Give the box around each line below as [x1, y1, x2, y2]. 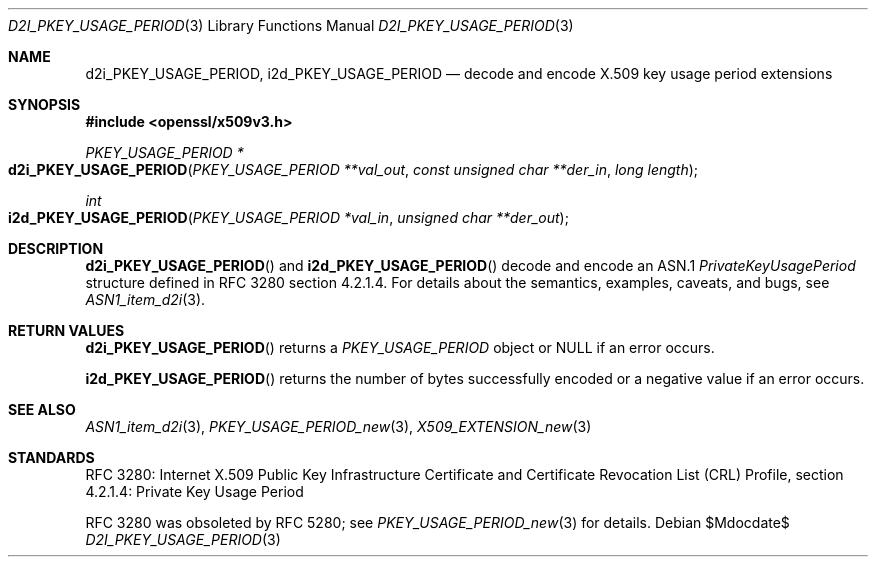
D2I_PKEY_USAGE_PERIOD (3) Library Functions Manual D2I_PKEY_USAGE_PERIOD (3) [8, 17, 574, 34]
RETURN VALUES [8, 322, 125, 339]
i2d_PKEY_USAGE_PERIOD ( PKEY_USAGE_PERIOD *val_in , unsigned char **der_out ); [8, 209, 569, 226]
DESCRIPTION [8, 240, 104, 257]
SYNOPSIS [8, 96, 81, 113]
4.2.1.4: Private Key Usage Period [85, 483, 304, 500]
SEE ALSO [8, 401, 76, 418]
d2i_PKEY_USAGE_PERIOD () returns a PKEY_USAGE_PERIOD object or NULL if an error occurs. [85, 339, 715, 356]
